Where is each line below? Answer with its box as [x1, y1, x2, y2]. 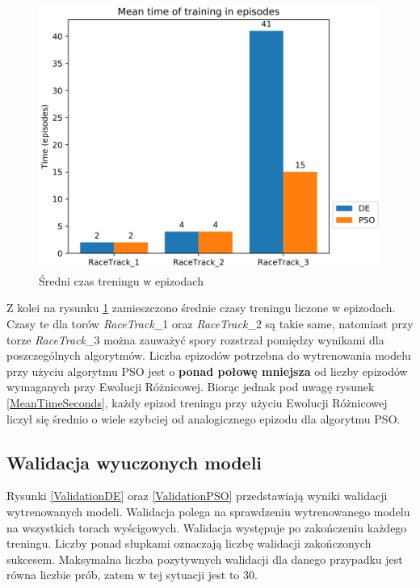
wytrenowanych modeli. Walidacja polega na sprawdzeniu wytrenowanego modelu [6, 503, 410, 519]
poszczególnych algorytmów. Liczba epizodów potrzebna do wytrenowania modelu [6, 347, 411, 364]
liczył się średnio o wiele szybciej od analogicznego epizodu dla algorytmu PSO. [6, 410, 401, 427]
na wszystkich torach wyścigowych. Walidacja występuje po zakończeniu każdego [6, 519, 407, 536]
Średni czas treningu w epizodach [39, 272, 204, 289]
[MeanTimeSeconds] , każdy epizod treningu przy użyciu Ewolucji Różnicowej [6, 394, 388, 411]
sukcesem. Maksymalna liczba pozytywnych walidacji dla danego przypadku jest [6, 550, 403, 567]
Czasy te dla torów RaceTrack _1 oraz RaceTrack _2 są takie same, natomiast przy [6, 315, 414, 332]
